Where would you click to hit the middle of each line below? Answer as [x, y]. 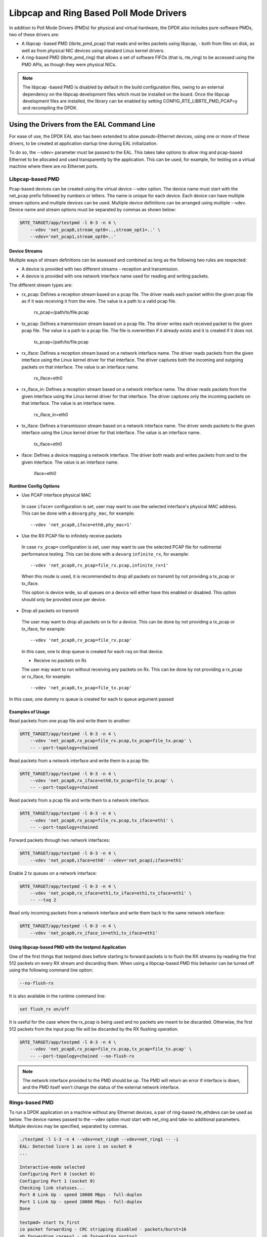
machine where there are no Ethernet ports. [54, 166]
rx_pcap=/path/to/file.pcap [61, 312]
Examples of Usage [29, 712]
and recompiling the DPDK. [50, 108]
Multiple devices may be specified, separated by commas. [68, 1126]
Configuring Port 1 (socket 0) [58, 1181]
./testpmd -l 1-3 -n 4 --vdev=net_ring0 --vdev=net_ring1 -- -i [99, 1140]
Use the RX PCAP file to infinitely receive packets [72, 536]
